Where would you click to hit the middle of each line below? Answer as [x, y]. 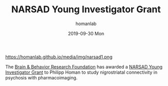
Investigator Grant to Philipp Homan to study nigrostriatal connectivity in [81, 72]
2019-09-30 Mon [86, 33]
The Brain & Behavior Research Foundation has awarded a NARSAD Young [84, 67]
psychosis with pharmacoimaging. [41, 77]
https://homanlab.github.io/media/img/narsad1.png [59, 57]
